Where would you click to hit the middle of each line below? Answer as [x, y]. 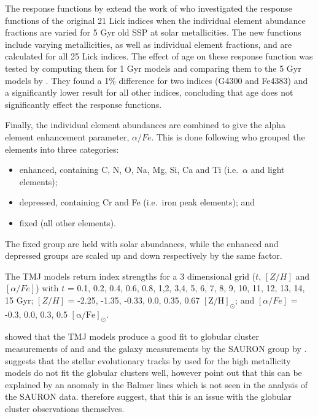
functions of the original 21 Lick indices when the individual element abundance [155, 20]
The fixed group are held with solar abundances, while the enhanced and [142, 243]
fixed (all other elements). [68, 222]
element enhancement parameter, [67, 136]
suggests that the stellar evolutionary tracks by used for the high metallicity [148, 360]
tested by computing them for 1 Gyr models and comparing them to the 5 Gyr [153, 68]
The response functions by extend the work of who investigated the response [149, 8]
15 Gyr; [19, 300]
